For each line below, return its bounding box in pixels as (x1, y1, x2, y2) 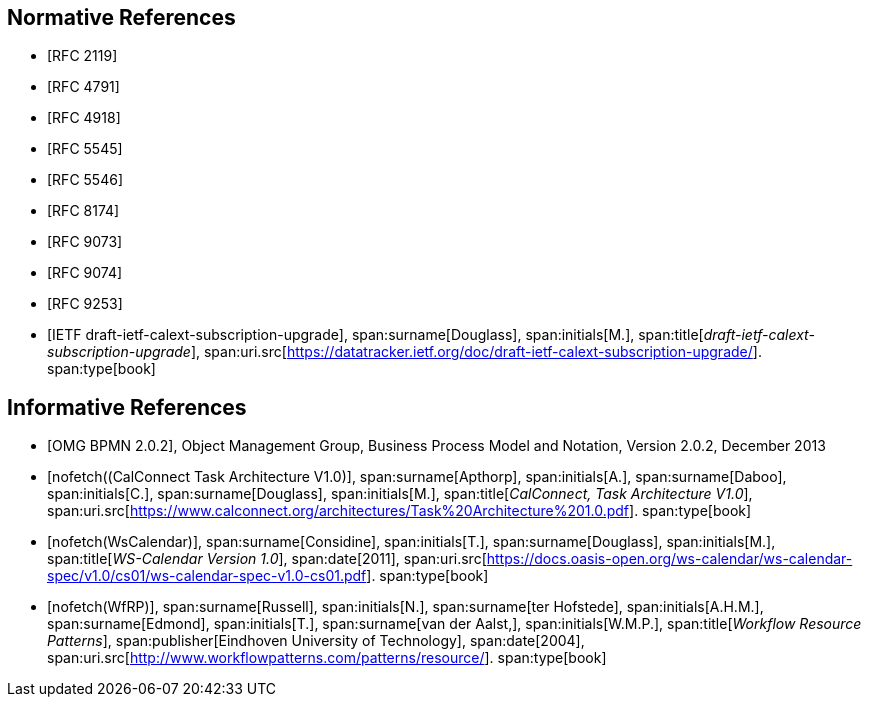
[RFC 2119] (47, 47, 118, 65)
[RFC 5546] (47, 171, 123, 189)
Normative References (7, 5, 236, 30)
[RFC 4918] (47, 109, 121, 127)
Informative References (7, 394, 247, 420)
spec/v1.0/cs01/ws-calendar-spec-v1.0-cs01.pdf (47, 567, 367, 585)
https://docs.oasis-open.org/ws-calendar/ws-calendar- (486, 550, 853, 568)
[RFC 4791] (47, 78, 120, 96)
